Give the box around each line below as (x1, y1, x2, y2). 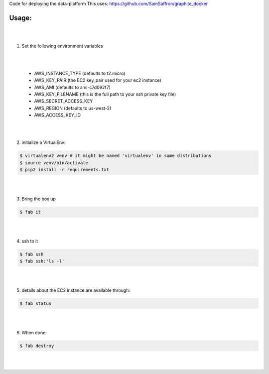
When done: (21, 329, 47, 336)
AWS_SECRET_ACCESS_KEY (34, 98, 93, 104)
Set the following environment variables (21, 43, 103, 49)
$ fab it (19, 209, 41, 215)
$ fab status (19, 300, 52, 306)
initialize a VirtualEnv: (21, 139, 66, 145)
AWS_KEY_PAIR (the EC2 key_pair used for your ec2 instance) (34, 77, 161, 83)
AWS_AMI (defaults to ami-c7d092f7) (34, 84, 111, 90)
